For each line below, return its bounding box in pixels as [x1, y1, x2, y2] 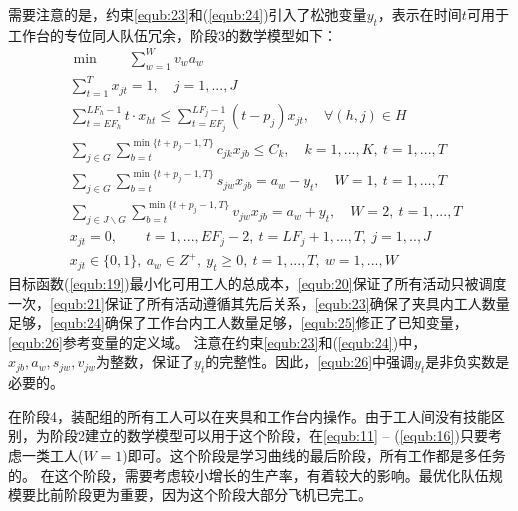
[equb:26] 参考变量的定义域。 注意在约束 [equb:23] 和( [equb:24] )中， [8, 331, 427, 352]
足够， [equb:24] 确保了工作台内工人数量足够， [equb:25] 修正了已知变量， [8, 312, 468, 333]
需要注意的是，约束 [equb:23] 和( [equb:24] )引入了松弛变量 [8, 4, 367, 24]
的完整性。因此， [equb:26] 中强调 [205, 351, 415, 372]
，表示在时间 [377, 4, 462, 24]
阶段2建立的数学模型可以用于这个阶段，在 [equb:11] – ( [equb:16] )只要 [49, 425, 488, 446]
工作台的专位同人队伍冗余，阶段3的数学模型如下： [8, 24, 337, 45]
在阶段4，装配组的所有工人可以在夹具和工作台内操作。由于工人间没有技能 [8, 405, 491, 426]
